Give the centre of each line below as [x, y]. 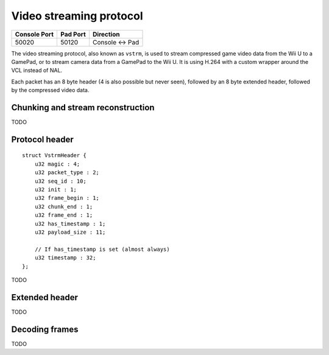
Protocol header [43, 139]
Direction [106, 34]
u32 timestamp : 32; [65, 258]
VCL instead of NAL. [37, 71]
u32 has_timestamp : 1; [70, 223]
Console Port [34, 34]
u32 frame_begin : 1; [67, 198]
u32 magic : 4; [57, 164]
